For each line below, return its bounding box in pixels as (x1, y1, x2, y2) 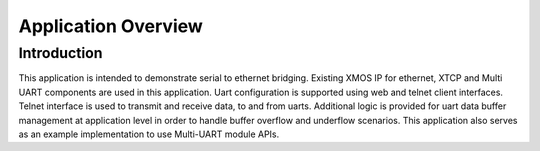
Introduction (18, 44, 103, 62)
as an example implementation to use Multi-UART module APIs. (18, 128, 280, 140)
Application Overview (18, 15, 204, 37)
